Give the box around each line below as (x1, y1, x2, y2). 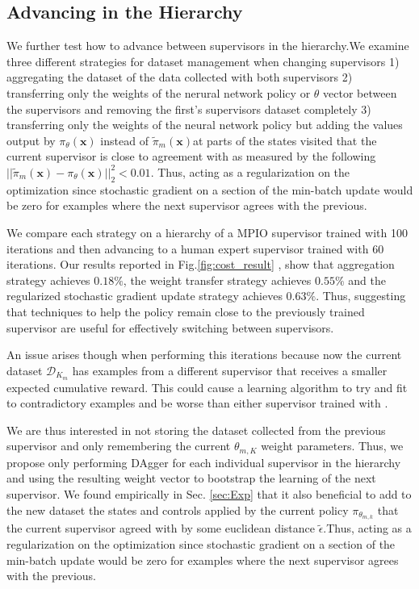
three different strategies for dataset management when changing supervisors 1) (6, 52, 400, 69)
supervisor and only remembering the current (6, 437, 231, 454)
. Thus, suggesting (316, 287, 406, 304)
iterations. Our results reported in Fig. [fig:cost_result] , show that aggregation (6, 256, 395, 273)
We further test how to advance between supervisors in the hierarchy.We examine (6, 37, 409, 54)
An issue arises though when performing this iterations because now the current (6, 346, 402, 363)
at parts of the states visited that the (192, 132, 377, 148)
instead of (100, 132, 149, 148)
